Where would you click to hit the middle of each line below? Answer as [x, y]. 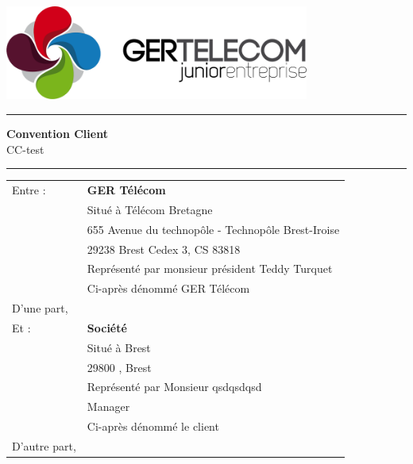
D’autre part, [44, 445]
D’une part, [40, 308]
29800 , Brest [119, 367]
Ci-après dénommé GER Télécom [168, 288]
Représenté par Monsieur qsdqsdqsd [174, 387]
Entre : [29, 189]
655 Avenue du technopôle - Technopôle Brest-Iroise [213, 229]
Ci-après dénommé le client [153, 426]
